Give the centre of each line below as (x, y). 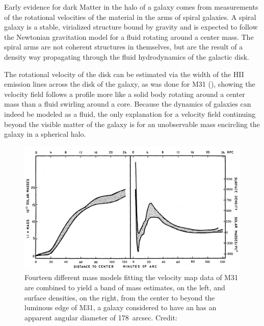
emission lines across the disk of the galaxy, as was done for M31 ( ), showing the (130, 84)
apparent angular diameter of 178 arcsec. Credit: (101, 317)
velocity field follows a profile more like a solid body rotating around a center (125, 94)
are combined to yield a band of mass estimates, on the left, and (125, 287)
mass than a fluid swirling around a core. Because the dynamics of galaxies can (128, 104)
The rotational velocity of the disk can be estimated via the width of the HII (124, 74)
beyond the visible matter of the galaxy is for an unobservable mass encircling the (132, 124)
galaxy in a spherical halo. (45, 134)
